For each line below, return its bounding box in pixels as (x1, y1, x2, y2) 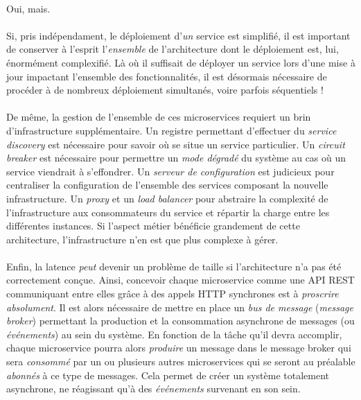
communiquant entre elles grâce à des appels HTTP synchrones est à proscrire (6, 286, 339, 301)
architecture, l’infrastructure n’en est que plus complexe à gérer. (6, 232, 279, 246)
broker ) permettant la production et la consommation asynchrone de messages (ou (6, 313, 355, 328)
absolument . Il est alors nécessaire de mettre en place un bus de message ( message (6, 299, 353, 314)
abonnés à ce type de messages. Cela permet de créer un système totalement (6, 367, 329, 382)
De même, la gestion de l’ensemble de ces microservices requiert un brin (6, 110, 311, 124)
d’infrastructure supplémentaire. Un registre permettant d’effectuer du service (6, 123, 337, 137)
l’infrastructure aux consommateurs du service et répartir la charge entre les (6, 205, 330, 219)
